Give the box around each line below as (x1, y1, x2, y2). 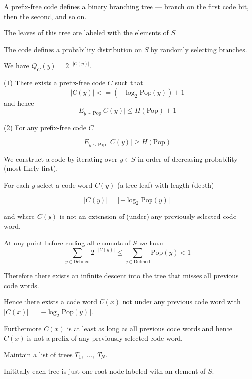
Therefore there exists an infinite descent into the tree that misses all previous (4, 270, 239, 280)
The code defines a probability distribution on (4, 44, 142, 54)
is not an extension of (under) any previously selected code (59, 211, 236, 221)
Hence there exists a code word (4, 297, 97, 307)
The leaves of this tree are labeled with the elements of (4, 27, 169, 38)
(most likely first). (4, 163, 58, 173)
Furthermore (4, 323, 42, 333)
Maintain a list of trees (4, 349, 73, 359)
